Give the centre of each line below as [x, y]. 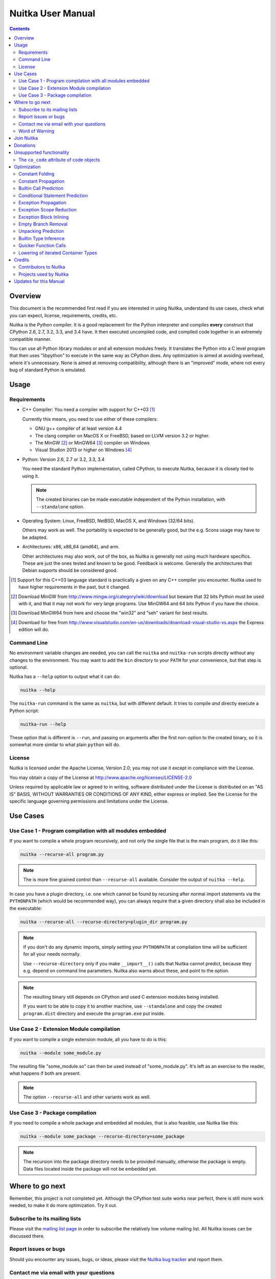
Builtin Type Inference [42, 238]
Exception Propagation [42, 203]
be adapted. [35, 537]
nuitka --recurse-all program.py [62, 855]
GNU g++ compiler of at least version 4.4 [78, 428]
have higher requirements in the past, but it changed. [74, 587]
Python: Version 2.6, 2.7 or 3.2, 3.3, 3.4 [63, 459]
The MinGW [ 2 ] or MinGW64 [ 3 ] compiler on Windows [93, 443]
